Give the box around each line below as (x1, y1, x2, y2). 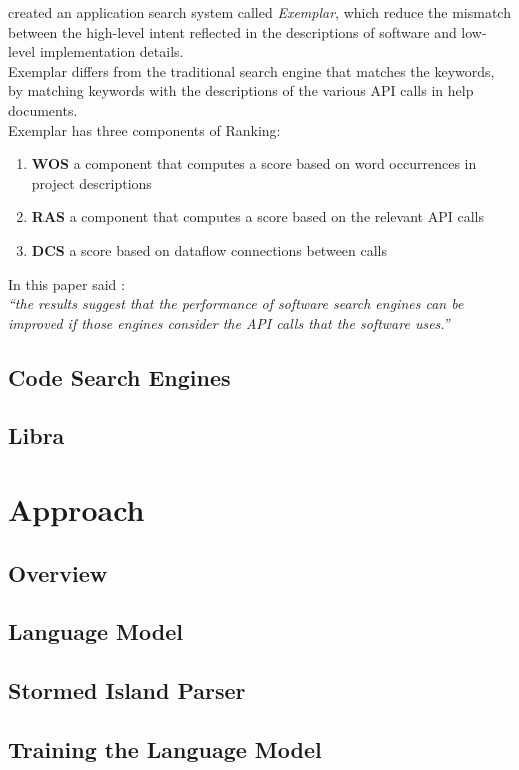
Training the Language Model (8, 733, 322, 764)
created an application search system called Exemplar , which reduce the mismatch (8, 2, 511, 22)
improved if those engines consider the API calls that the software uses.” (8, 312, 450, 333)
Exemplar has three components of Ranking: (8, 119, 281, 140)
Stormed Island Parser (8, 675, 246, 706)
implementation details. (39, 41, 184, 62)
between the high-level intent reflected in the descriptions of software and (8, 21, 457, 42)
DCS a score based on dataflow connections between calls (31, 239, 388, 260)
